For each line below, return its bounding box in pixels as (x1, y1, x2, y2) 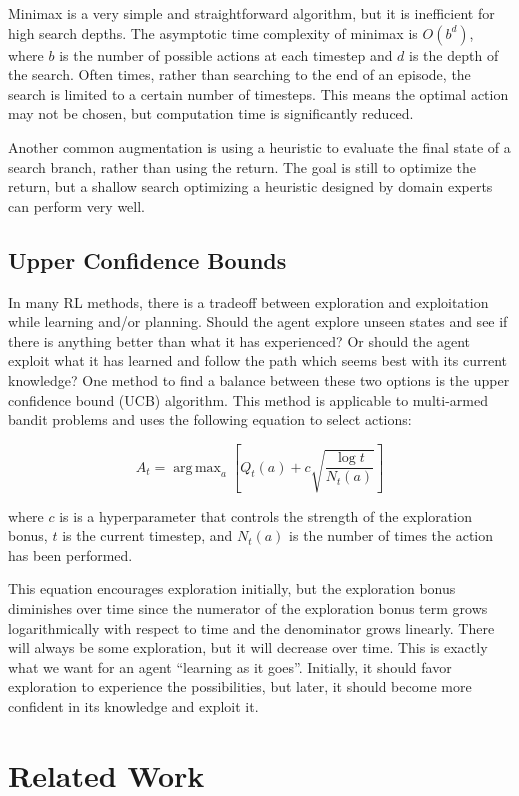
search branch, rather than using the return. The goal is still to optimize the (8, 156, 476, 177)
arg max (173, 460, 222, 475)
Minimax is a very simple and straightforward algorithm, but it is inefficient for (8, 3, 495, 23)
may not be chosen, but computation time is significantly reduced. (8, 103, 414, 124)
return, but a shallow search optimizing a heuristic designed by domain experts (8, 176, 493, 197)
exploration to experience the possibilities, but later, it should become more (8, 676, 472, 697)
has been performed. (8, 544, 133, 565)
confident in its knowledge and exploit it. (8, 695, 259, 716)
